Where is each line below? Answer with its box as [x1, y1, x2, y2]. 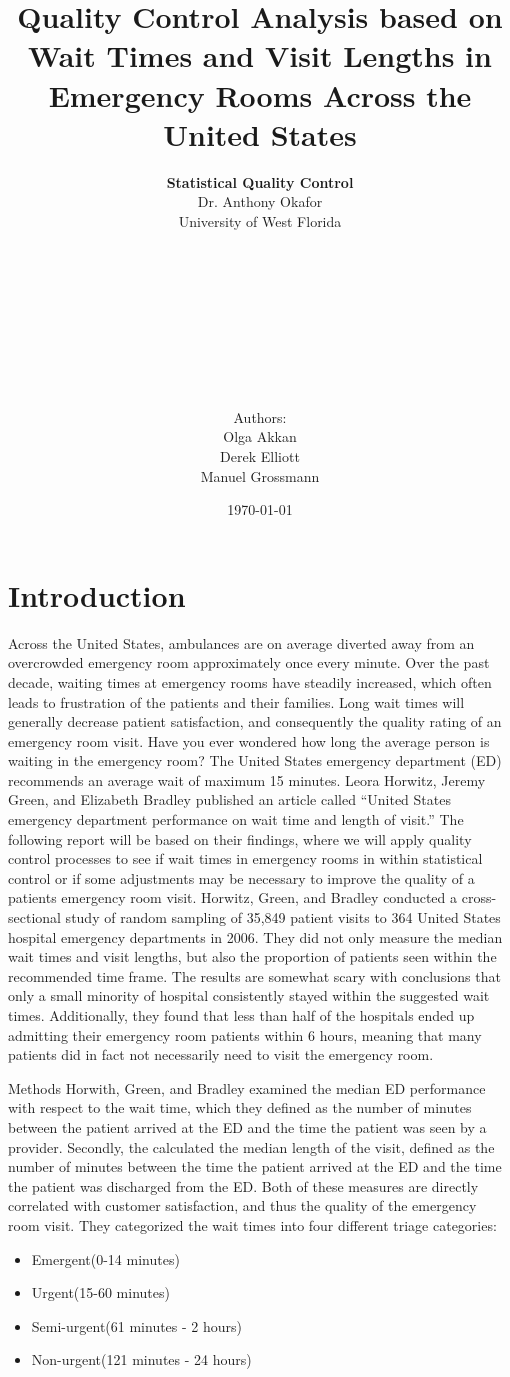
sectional [8, 907, 61, 928]
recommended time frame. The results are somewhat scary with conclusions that [8, 965, 501, 986]
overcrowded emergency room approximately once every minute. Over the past [8, 652, 490, 673]
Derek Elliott [220, 446, 300, 466]
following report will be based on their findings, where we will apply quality [8, 828, 472, 849]
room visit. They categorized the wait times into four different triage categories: [8, 1214, 497, 1235]
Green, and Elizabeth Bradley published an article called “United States [8, 789, 451, 810]
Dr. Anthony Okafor [197, 191, 323, 212]
